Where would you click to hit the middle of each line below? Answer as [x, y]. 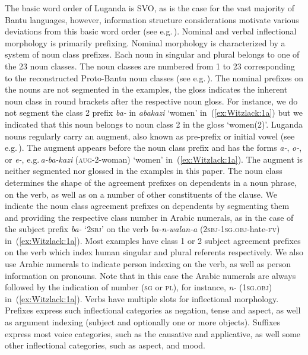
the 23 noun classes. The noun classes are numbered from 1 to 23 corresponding [150, 66]
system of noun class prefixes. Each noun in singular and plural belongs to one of [152, 54]
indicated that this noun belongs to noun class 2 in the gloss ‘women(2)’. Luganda [154, 124]
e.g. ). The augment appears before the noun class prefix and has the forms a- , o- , [153, 148]
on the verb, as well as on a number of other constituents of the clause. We [141, 194]
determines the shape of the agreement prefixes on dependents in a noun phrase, [151, 182]
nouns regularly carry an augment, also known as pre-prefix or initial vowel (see [150, 136]
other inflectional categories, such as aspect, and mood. [105, 345]
